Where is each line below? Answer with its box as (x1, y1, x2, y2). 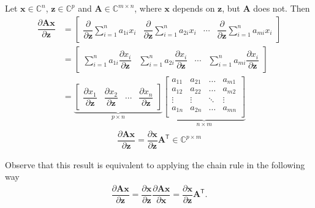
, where (134, 2, 162, 14)
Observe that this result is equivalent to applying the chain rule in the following (5, 158, 305, 171)
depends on (172, 2, 215, 14)
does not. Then (253, 2, 310, 14)
